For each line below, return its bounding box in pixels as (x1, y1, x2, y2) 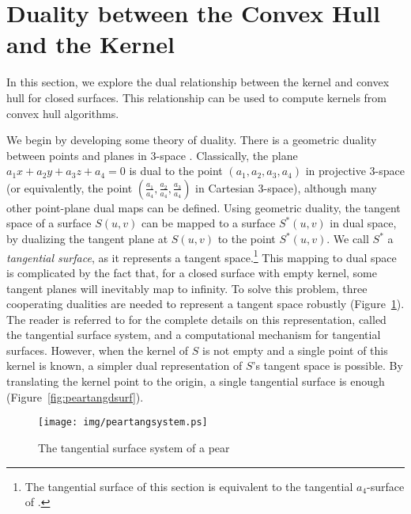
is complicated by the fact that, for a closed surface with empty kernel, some (6, 264, 377, 280)
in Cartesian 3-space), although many (195, 179, 377, 196)
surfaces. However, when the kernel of (6, 341, 189, 358)
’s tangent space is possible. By (252, 357, 403, 374)
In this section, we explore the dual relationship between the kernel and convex (6, 74, 390, 90)
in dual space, (330, 215, 397, 231)
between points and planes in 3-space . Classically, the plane (6, 147, 298, 163)
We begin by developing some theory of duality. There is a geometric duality (6, 131, 377, 148)
